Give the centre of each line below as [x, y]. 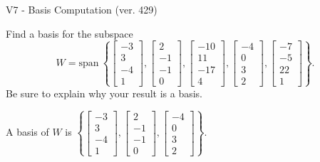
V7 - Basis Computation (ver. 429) [82, 9]
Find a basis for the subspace [69, 33]
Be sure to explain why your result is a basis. [104, 93]
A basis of [27, 132]
